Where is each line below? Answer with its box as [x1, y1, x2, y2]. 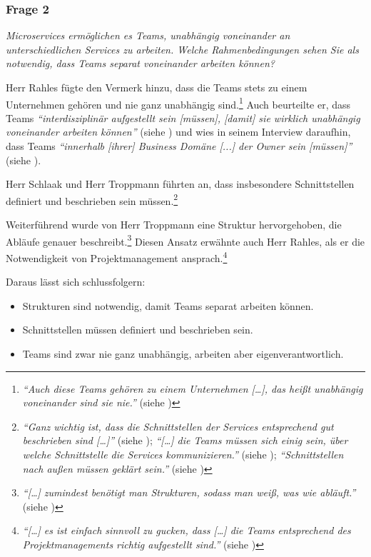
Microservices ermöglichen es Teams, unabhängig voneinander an [6, 28, 290, 43]
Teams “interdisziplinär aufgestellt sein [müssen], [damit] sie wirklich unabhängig [6, 110, 360, 125]
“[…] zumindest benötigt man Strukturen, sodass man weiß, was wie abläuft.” [22, 485, 356, 500]
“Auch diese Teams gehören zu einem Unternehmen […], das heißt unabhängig [22, 381, 363, 396]
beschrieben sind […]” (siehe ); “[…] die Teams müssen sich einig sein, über [22, 433, 348, 448]
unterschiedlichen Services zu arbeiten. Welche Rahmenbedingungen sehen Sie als [6, 41, 359, 56]
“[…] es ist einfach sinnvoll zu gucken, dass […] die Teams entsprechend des [22, 523, 351, 538]
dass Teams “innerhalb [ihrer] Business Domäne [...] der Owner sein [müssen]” [6, 139, 352, 154]
